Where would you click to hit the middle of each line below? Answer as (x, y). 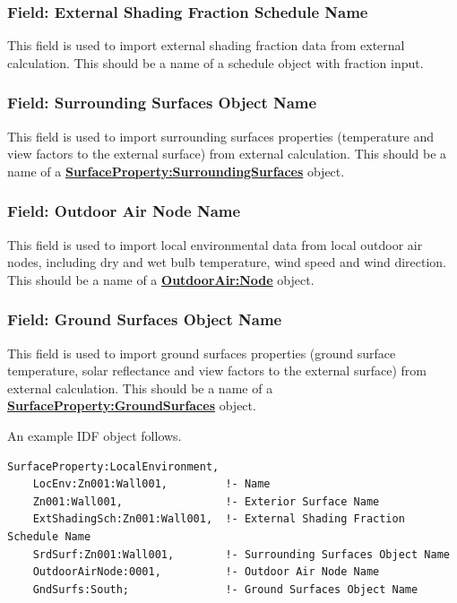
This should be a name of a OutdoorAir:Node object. (161, 279)
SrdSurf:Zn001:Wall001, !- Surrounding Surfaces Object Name (241, 554)
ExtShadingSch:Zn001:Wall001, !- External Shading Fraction (219, 519)
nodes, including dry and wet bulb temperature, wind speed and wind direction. (227, 262)
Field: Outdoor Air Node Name (124, 211)
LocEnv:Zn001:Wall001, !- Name (151, 484)
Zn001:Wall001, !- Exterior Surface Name (206, 501)
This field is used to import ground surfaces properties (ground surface (202, 353)
